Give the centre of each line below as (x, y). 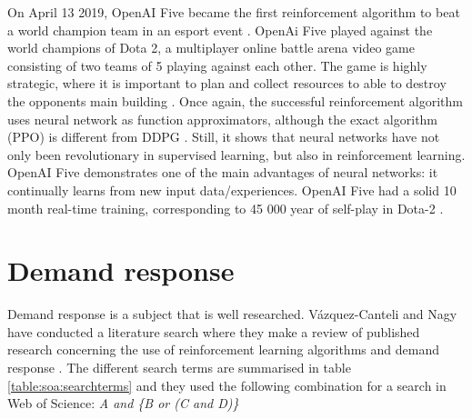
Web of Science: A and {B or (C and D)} (123, 403)
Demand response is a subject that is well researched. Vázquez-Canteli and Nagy (232, 314)
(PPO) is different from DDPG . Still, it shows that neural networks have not (224, 137)
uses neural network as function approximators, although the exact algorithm (223, 119)
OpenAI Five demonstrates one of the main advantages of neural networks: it (223, 172)
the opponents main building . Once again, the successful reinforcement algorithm (235, 100)
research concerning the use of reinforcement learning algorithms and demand (223, 349)
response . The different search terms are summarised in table (179, 368)
